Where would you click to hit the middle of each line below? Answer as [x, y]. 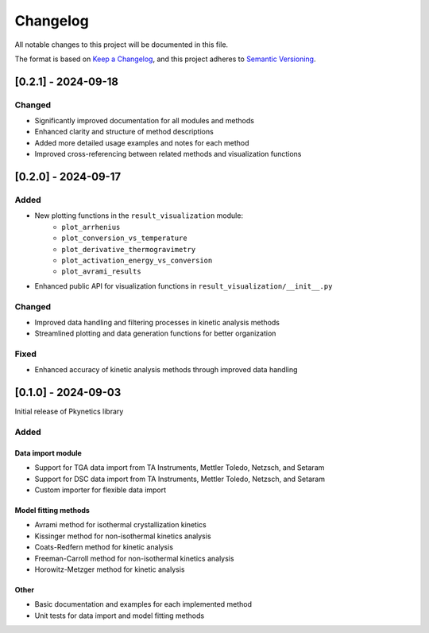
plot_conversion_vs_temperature [124, 238]
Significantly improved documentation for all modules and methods [144, 121]
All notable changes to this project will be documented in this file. [122, 45]
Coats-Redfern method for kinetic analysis [104, 547]
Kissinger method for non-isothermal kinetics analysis [123, 536]
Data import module [48, 452]
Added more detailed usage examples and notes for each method [142, 142]
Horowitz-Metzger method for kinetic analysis [110, 569]
